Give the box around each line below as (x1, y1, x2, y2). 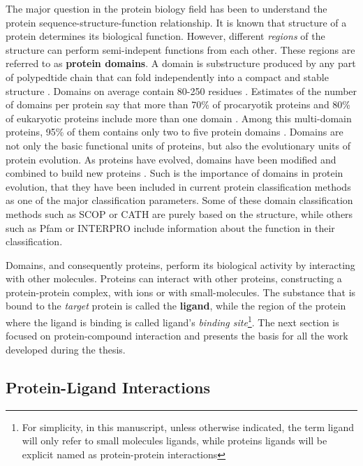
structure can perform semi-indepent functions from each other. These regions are (6, 42, 355, 57)
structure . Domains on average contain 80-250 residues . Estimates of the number (6, 83, 357, 98)
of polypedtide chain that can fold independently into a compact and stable (6, 69, 329, 84)
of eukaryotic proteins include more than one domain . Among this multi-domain (6, 110, 352, 125)
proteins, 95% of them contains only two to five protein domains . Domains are (6, 124, 343, 139)
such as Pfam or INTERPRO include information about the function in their (6, 220, 335, 235)
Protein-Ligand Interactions (6, 376, 210, 398)
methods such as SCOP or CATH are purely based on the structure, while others (6, 206, 353, 221)
